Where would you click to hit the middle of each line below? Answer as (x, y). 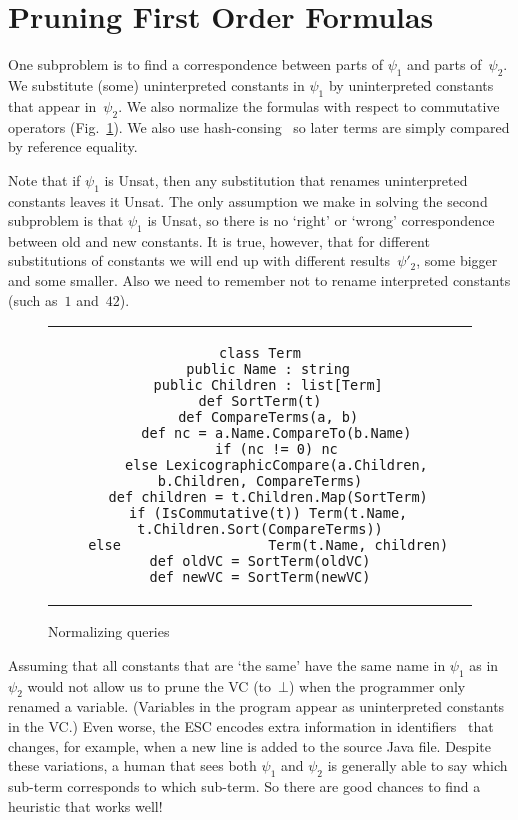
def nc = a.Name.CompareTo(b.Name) (276, 433)
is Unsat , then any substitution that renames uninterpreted (286, 179)
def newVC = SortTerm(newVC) (260, 577)
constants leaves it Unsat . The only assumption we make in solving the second (248, 200)
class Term (260, 353)
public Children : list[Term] (268, 385)
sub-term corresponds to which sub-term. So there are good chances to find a (244, 786)
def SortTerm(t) (260, 401)
